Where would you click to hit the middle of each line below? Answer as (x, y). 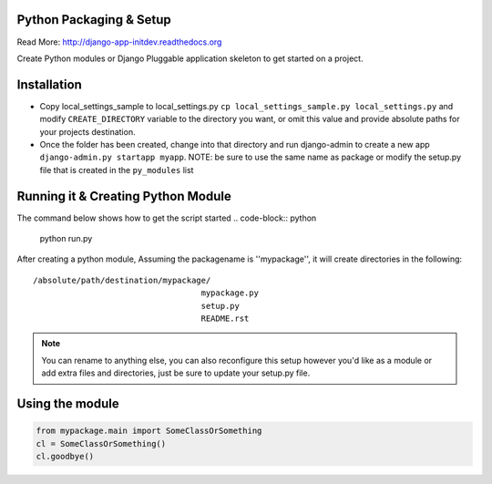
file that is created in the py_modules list (117, 170)
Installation (49, 84)
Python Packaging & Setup (94, 20)
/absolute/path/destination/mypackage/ (122, 280)
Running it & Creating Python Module (124, 196)
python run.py (66, 239)
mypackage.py (230, 293)
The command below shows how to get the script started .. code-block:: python (167, 218)
